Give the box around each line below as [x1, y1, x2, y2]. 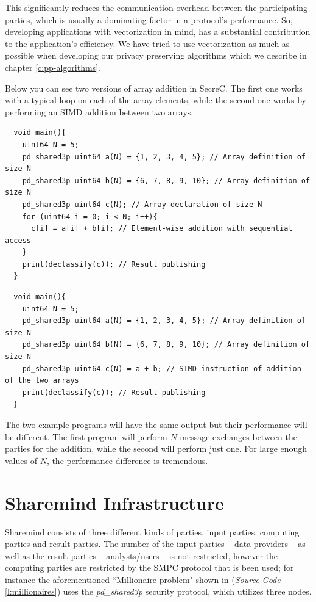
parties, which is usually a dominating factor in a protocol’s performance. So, [5, 13, 293, 26]
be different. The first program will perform [5, 430, 167, 443]
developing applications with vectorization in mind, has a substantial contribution [5, 25, 311, 38]
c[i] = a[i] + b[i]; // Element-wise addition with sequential [30, 224, 293, 233]
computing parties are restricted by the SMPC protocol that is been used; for [5, 561, 294, 574]
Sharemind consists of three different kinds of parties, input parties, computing [5, 525, 300, 538]
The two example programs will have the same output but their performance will [5, 418, 307, 430]
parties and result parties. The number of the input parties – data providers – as [5, 537, 306, 550]
